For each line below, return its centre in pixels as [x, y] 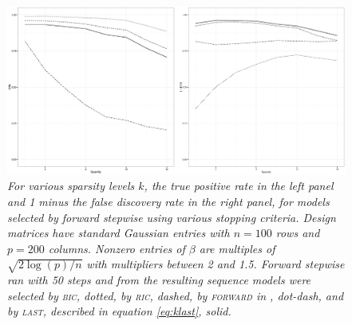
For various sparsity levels [71, 186]
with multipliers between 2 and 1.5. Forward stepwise [216, 264]
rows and [298, 233]
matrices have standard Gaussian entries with [119, 233]
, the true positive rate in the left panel [239, 186]
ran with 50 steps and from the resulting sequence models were [159, 280]
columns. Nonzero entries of [117, 248]
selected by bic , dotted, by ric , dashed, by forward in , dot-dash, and [176, 295]
